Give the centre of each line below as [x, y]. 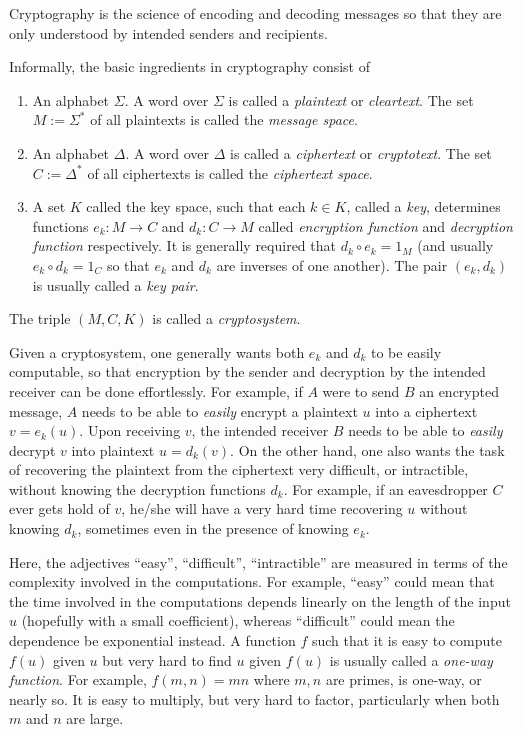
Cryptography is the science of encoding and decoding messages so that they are [255, 13]
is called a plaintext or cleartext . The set [351, 99]
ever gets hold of [59, 508]
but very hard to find [167, 659]
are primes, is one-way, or [403, 679]
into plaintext [113, 449]
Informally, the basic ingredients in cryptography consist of [190, 66]
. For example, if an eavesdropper [385, 488]
